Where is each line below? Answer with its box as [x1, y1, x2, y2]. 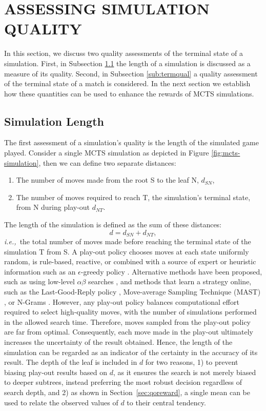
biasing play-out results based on [4, 366, 108, 377]
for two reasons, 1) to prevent [145, 357, 238, 367]
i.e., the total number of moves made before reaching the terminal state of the [4, 236, 251, 247]
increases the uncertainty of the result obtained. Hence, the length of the [4, 337, 233, 347]
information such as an [4, 266, 76, 277]
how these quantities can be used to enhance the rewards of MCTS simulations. [4, 88, 254, 99]
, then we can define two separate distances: [38, 157, 176, 168]
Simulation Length [4, 113, 104, 129]
